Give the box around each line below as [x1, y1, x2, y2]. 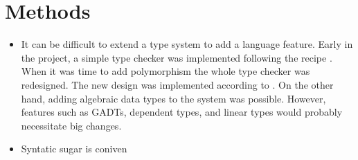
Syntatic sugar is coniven [21, 141, 127, 156]
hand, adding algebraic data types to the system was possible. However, [21, 91, 326, 105]
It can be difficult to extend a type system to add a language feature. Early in [21, 37, 353, 51]
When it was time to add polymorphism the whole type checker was [21, 64, 310, 78]
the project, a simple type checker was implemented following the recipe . [21, 50, 332, 64]
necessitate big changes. [21, 118, 122, 132]
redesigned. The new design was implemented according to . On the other [21, 77, 334, 91]
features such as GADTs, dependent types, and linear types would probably [21, 105, 343, 119]
